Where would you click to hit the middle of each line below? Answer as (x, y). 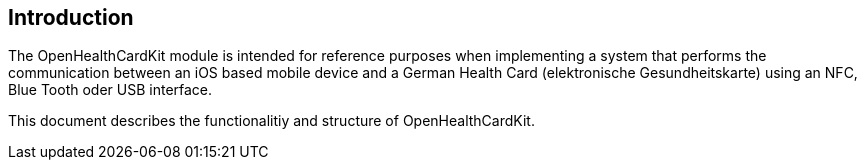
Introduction (71, 17)
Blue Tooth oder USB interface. (110, 90)
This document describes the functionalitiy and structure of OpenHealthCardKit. (271, 121)
